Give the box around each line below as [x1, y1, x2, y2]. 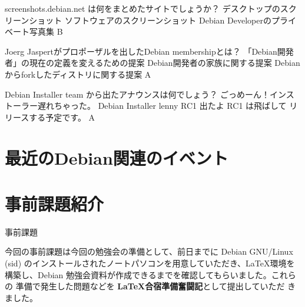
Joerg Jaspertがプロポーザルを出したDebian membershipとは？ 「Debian [5, 45, 277, 57]
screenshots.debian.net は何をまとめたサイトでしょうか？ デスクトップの [5, 2, 280, 14]
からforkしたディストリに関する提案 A [5, 68, 151, 80]
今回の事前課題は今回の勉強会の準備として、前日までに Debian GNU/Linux [5, 245, 293, 258]
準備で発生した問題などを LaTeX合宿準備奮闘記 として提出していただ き [15, 280, 296, 292]
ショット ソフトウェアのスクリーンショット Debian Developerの [29, 14, 271, 26]
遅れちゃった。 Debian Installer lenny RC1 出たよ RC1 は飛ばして [37, 99, 287, 112]
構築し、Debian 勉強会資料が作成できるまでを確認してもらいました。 [5, 268, 271, 281]
